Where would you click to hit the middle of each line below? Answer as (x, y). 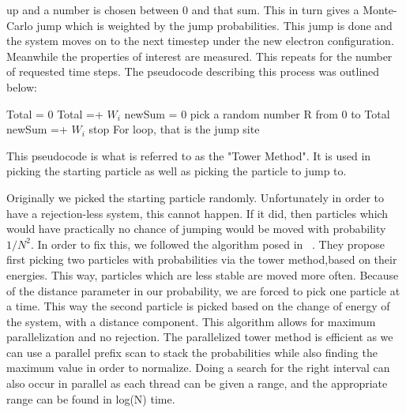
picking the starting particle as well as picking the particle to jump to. (177, 171)
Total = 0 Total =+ (55, 113)
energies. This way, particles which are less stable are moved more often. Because (203, 274)
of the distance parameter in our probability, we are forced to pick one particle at (203, 290)
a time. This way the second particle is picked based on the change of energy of (198, 306)
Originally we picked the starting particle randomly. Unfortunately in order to (195, 197)
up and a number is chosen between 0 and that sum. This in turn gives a (183, 9)
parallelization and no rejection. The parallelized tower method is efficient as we (200, 337)
